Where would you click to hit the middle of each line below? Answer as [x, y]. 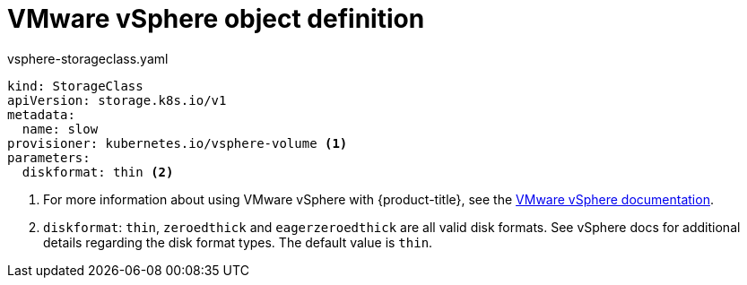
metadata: [41, 114]
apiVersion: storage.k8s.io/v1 [117, 100]
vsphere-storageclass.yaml [88, 58]
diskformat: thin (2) [98, 172]
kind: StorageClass [75, 86]
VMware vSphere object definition [216, 19]
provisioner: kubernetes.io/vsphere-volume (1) [178, 143]
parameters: [49, 157]
